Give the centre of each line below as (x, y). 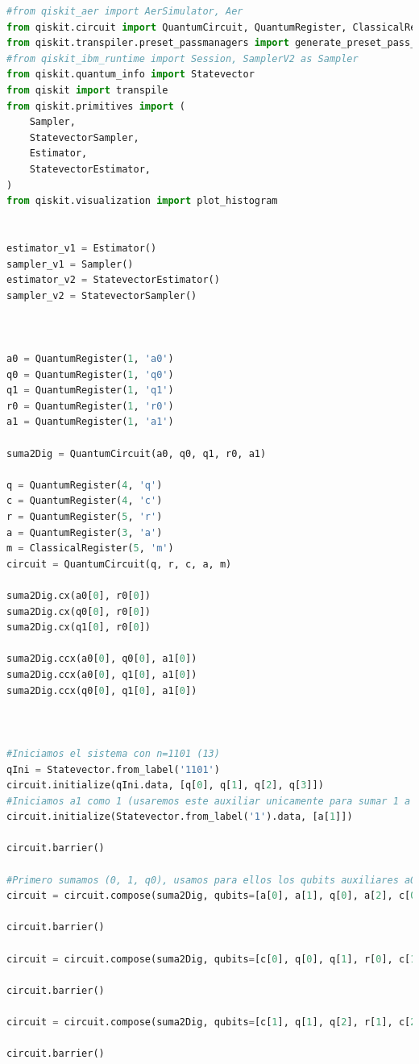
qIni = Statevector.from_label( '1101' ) (113, 769)
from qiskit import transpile (87, 90)
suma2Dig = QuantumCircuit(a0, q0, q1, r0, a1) (137, 453)
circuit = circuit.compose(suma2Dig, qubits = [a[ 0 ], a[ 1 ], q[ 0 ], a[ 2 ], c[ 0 (212, 896)
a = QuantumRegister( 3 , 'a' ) (85, 532)
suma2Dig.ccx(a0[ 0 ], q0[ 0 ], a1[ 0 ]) (102, 659)
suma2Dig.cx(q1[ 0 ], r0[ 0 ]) (79, 628)
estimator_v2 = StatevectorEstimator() (113, 280)
